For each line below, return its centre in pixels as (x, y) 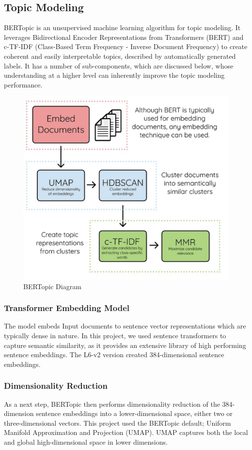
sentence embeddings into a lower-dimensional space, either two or (134, 413)
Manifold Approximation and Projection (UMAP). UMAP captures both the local (126, 432)
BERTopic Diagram (52, 286)
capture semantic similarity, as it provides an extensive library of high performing (125, 345)
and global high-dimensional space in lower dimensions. (86, 441)
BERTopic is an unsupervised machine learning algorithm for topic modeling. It (122, 27)
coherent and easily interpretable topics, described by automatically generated (120, 56)
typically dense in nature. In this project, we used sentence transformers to (115, 335)
